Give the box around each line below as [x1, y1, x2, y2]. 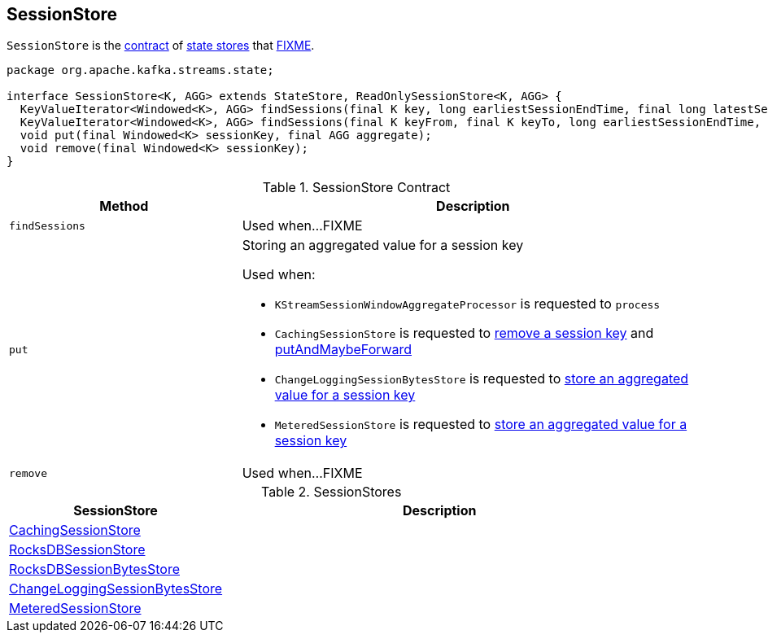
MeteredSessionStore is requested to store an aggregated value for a [274, 416, 687, 433]
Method [99, 198, 149, 215]
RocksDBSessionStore [9, 541, 146, 558]
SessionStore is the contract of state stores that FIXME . [7, 38, 315, 53]
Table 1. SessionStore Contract [262, 179, 451, 196]
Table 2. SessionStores [260, 484, 402, 501]
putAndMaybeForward [274, 341, 412, 358]
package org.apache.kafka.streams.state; [7, 63, 274, 77]
